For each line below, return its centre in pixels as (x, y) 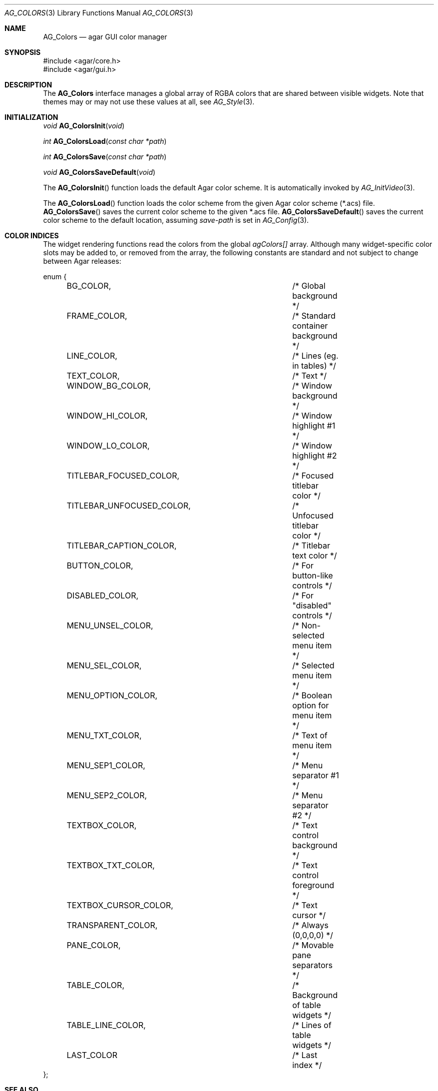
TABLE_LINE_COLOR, (106, 1025)
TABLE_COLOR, (95, 985)
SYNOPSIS (23, 52)
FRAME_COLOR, (97, 316)
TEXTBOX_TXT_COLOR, (111, 865)
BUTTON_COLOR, (100, 565)
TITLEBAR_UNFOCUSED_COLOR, (129, 506)
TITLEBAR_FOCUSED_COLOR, (123, 476)
